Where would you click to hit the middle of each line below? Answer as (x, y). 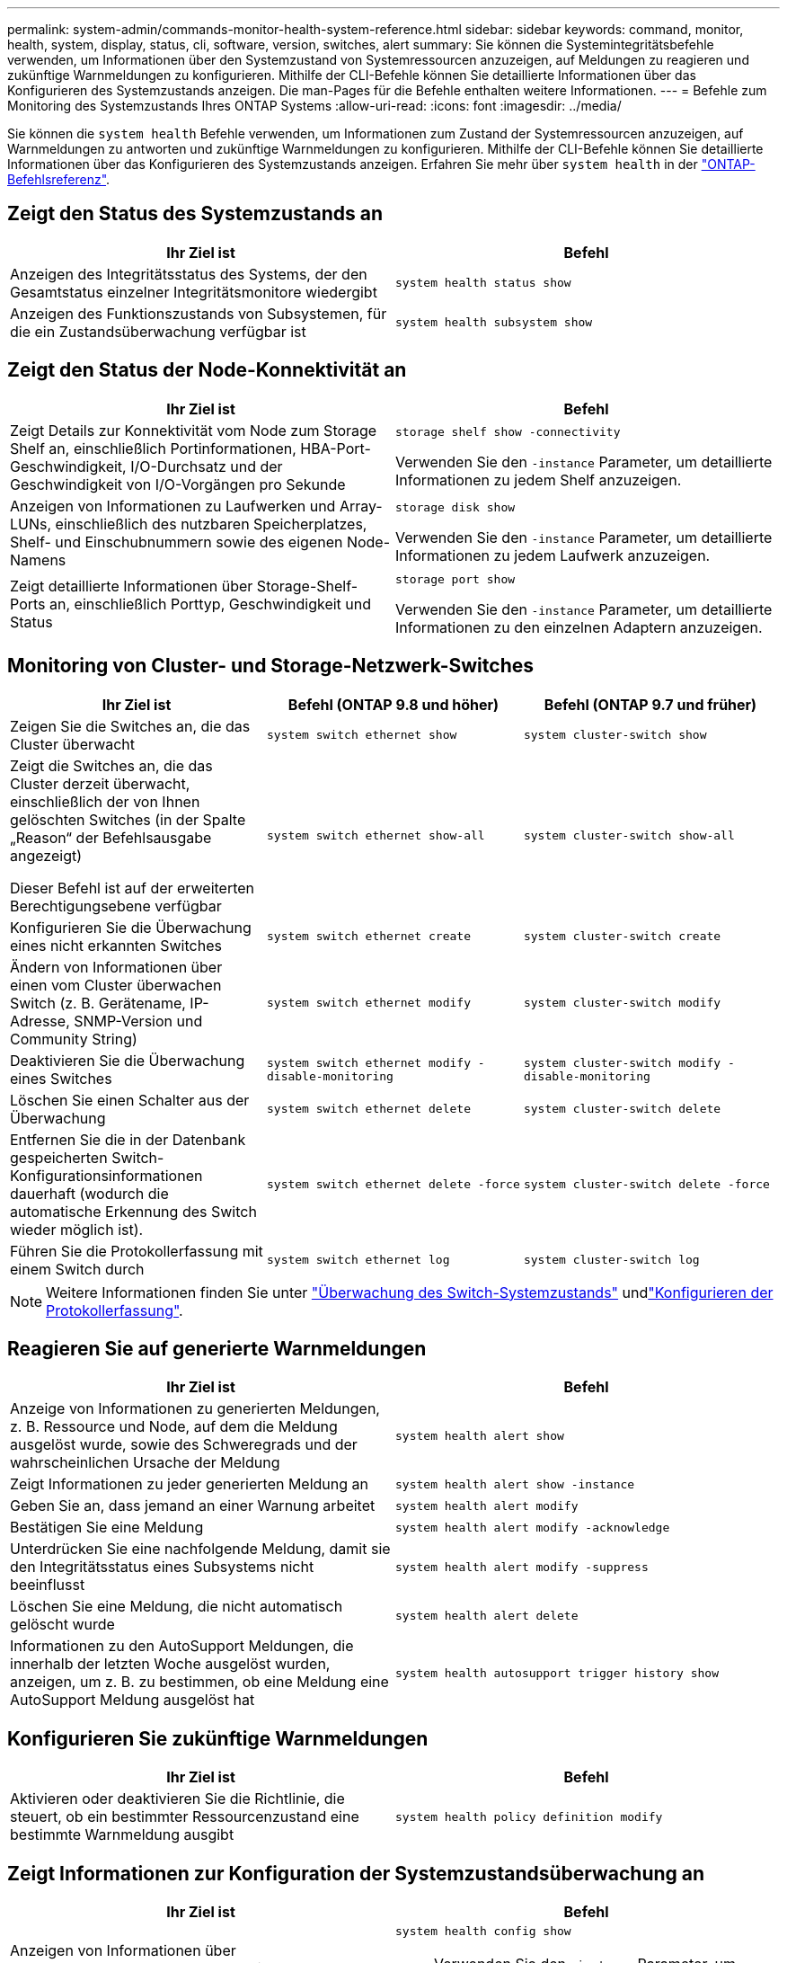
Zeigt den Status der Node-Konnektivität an (207, 370)
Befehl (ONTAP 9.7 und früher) (650, 704)
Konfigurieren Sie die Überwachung (131, 927)
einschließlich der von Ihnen (105, 801)
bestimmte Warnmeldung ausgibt (122, 1835)
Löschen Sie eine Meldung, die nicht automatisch (177, 1607)
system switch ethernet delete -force (393, 1185)
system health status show (483, 283)
